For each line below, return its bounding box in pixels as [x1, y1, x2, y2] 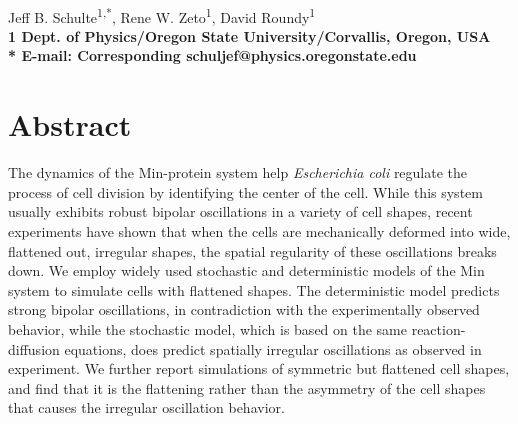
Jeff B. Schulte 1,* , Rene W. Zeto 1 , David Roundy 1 [8, 3, 316, 27]
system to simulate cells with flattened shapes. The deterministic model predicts [8, 279, 500, 300]
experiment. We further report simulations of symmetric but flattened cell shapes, [8, 358, 510, 379]
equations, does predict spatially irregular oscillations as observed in [64, 338, 482, 359]
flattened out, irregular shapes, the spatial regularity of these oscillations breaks [8, 240, 497, 261]
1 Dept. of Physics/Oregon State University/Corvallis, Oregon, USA [8, 25, 491, 46]
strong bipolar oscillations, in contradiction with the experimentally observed [8, 299, 480, 320]
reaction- [411, 318, 466, 339]
